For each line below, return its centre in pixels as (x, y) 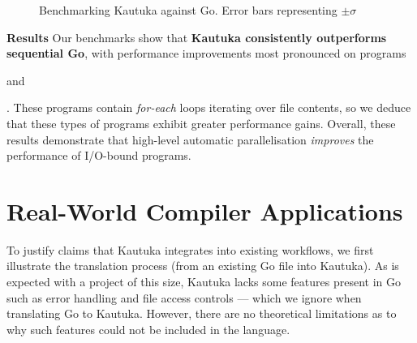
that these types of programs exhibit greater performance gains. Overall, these (201, 123)
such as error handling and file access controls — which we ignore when (184, 297)
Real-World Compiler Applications (205, 210)
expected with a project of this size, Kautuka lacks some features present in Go (204, 282)
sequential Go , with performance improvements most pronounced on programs (206, 53)
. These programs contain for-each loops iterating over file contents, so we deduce (209, 107)
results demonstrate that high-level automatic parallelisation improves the (190, 139)
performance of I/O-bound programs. (99, 155)
